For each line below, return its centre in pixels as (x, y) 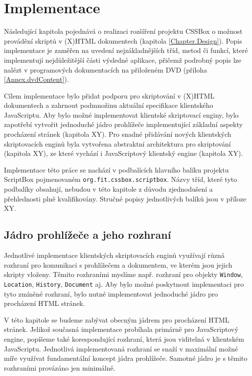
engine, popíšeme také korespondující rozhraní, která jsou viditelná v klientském (124, 338)
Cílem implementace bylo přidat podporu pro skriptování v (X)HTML (109, 95)
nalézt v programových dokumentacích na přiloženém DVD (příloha (106, 69)
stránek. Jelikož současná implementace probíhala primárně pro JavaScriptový (121, 329)
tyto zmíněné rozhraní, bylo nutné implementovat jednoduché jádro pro (111, 293)
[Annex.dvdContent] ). (36, 79)
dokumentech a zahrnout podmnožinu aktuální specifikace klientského (109, 105)
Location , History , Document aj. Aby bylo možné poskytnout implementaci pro (124, 284)
